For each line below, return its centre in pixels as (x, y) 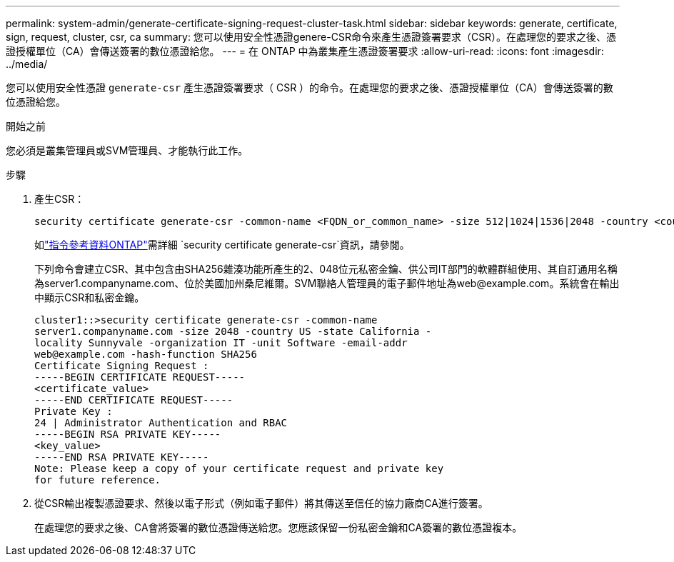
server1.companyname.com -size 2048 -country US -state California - (233, 331)
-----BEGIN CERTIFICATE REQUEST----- (140, 377)
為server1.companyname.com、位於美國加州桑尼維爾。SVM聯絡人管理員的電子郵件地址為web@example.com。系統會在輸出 (327, 283)
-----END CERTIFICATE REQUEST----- (134, 400)
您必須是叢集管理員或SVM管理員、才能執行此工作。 (127, 150)
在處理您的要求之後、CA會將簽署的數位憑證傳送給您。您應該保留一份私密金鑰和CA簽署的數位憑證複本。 (278, 527)
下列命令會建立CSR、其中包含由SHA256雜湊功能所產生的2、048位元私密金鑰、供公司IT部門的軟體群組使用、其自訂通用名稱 (326, 269)
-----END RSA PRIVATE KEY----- (122, 457)
